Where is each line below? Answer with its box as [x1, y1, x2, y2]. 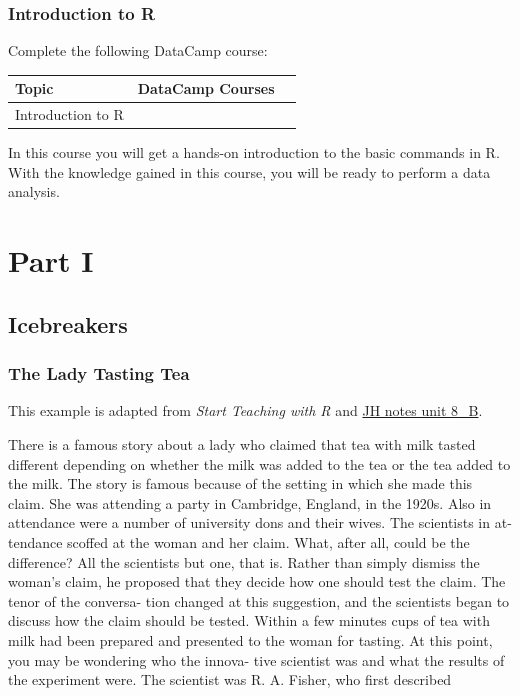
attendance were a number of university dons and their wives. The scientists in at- [8, 512, 512, 533]
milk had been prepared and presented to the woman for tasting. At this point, [8, 629, 493, 650]
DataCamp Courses [137, 78, 275, 99]
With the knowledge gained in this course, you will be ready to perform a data [8, 161, 491, 182]
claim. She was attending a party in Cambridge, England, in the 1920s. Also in [8, 492, 492, 513]
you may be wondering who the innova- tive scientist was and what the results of [8, 649, 505, 670]
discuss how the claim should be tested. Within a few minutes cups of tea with [8, 610, 490, 631]
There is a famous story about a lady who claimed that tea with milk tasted [8, 434, 476, 454]
